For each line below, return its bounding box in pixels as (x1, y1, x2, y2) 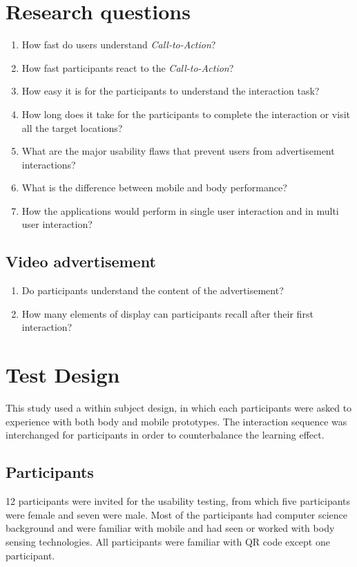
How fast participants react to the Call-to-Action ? (21, 60, 234, 75)
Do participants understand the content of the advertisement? (21, 283, 284, 298)
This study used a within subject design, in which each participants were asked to (6, 401, 352, 415)
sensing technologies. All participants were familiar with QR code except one (6, 534, 330, 548)
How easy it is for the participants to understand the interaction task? (21, 84, 320, 98)
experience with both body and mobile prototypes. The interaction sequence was (6, 414, 347, 428)
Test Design (6, 361, 120, 389)
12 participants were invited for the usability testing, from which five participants (6, 494, 351, 508)
